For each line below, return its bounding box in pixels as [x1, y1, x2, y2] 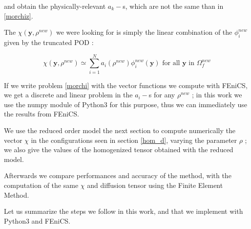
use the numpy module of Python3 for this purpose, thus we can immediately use [4, 99, 248, 109]
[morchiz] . [4, 10, 33, 21]
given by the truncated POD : [4, 37, 94, 47]
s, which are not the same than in [123, 1, 224, 11]
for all [162, 60, 180, 67]
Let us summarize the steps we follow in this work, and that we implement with [4, 206, 243, 216]
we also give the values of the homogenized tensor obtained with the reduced [4, 144, 233, 155]
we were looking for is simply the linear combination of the [56, 27, 232, 37]
